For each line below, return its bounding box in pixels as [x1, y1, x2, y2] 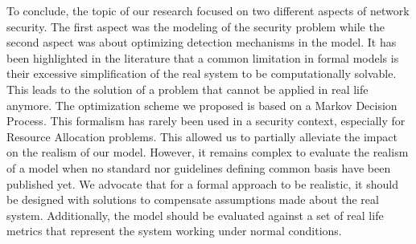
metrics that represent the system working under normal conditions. [6, 222, 342, 239]
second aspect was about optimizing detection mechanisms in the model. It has [6, 34, 397, 51]
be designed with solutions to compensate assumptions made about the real [6, 191, 379, 208]
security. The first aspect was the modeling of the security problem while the [6, 18, 385, 35]
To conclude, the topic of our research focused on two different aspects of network [6, 2, 410, 18]
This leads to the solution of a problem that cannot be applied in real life [6, 80, 369, 97]
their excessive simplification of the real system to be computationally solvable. [6, 65, 397, 82]
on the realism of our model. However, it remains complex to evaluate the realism [6, 144, 409, 161]
